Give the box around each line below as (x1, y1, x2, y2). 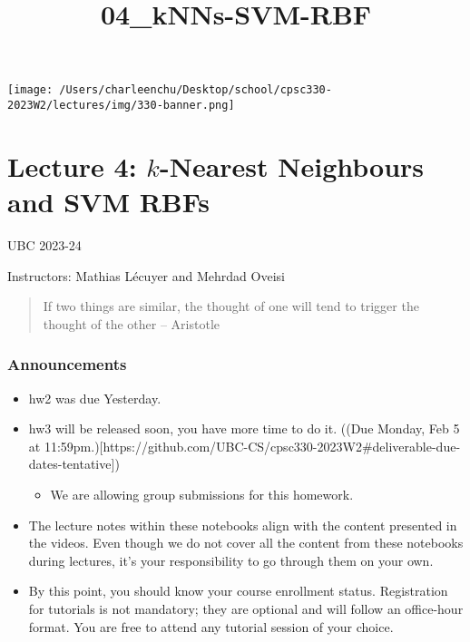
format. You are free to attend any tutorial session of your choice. (28, 617, 394, 636)
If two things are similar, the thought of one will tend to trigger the (43, 297, 419, 316)
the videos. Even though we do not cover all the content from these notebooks (28, 533, 464, 552)
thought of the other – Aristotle (43, 314, 220, 333)
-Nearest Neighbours (159, 147, 425, 184)
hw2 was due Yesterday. (28, 388, 162, 407)
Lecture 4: (7, 147, 137, 184)
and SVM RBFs (7, 183, 211, 220)
